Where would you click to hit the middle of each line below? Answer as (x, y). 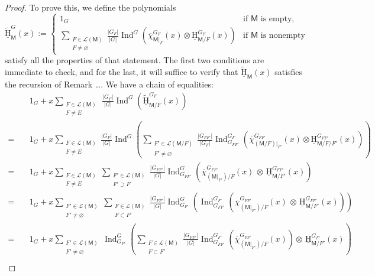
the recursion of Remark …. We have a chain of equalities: (109, 84)
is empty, (277, 19)
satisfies (289, 72)
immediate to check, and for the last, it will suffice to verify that (122, 72)
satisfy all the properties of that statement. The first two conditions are (135, 60)
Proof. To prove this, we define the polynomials (90, 7)
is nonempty (283, 36)
